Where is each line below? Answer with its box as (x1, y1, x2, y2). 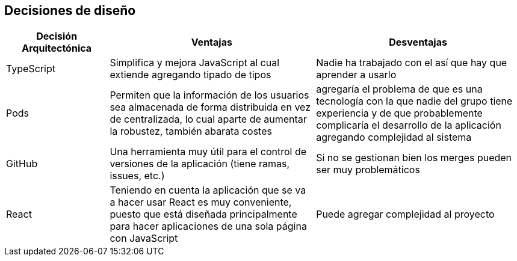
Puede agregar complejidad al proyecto (316, 208, 495, 221)
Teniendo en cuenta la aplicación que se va (110, 184, 306, 197)
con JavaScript (110, 232, 178, 245)
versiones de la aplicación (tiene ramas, (110, 158, 290, 170)
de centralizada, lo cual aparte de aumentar (110, 113, 307, 126)
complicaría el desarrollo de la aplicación (316, 119, 501, 132)
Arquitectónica (22, 42, 92, 55)
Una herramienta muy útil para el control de (110, 146, 307, 158)
